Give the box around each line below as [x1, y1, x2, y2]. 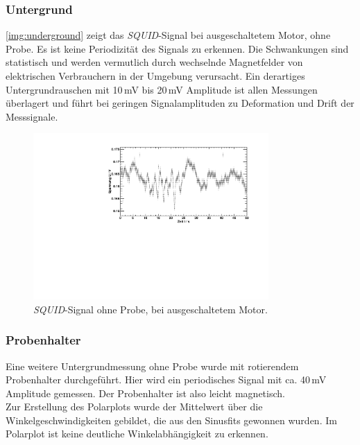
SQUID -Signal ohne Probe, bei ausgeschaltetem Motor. [33, 302, 268, 316]
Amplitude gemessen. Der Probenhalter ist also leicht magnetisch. [6, 385, 285, 400]
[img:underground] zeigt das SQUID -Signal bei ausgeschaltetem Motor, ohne [6, 28, 331, 42]
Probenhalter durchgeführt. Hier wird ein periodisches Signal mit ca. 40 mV [6, 372, 327, 387]
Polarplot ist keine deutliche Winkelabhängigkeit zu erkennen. [6, 426, 268, 441]
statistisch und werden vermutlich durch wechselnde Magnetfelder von [6, 55, 303, 69]
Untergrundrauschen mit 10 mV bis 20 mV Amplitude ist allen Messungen [6, 82, 318, 96]
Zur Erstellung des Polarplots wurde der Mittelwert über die [6, 399, 263, 414]
